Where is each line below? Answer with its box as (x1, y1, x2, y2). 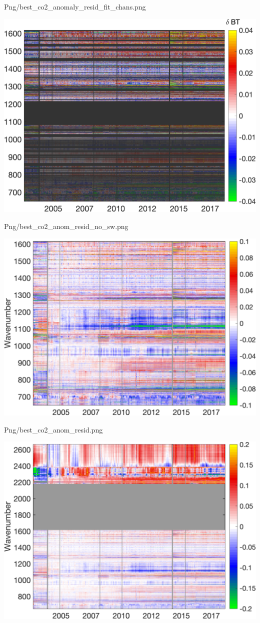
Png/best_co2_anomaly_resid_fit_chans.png (4, 1, 146, 11)
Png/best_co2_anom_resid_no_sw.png (4, 221, 128, 231)
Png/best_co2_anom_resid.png (4, 424, 103, 434)
